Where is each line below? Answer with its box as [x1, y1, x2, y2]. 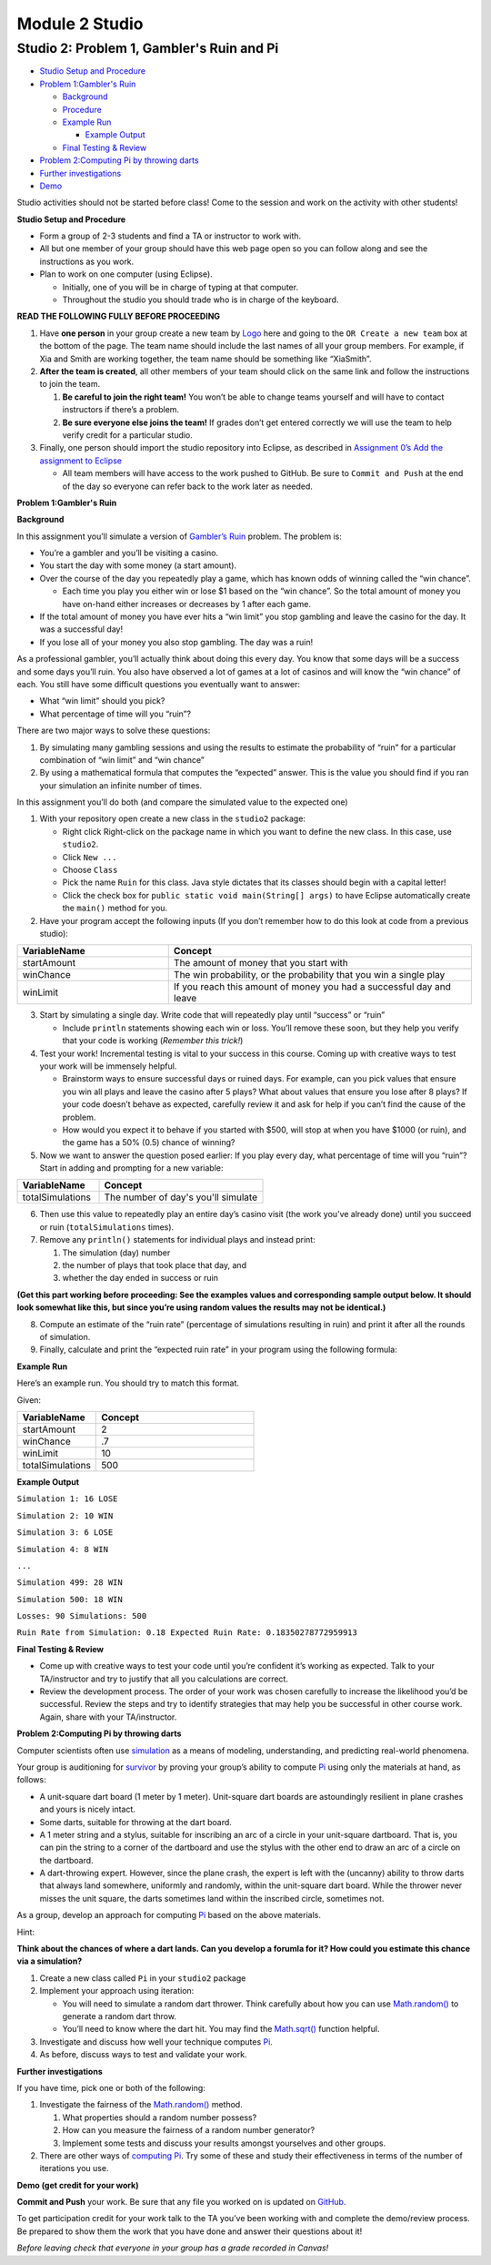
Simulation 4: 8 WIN [16, 1544, 109, 1554]
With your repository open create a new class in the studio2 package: [39, 813, 306, 824]
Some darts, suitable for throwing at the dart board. [39, 1816, 232, 1827]
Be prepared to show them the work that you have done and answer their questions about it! [16, 2226, 363, 2237]
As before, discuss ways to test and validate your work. [39, 2049, 247, 2060]
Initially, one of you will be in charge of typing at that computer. [62, 281, 299, 292]
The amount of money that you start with [173, 957, 349, 970]
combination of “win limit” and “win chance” [39, 754, 205, 765]
